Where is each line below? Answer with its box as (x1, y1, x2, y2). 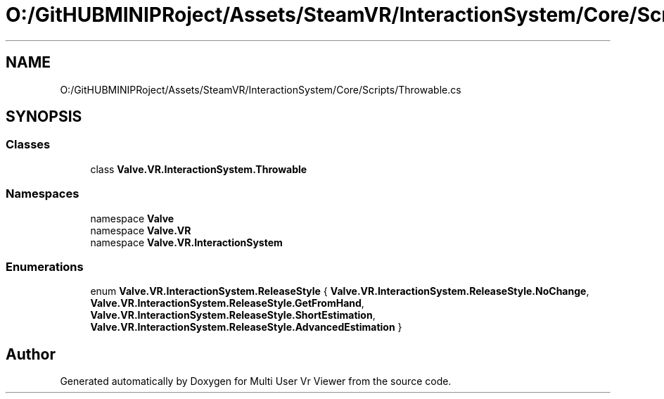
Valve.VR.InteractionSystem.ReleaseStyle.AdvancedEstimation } (90, 321, 402, 334)
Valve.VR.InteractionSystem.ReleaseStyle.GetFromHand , (90, 297, 364, 310)
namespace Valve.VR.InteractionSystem (90, 236, 283, 248)
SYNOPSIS (6, 108, 82, 126)
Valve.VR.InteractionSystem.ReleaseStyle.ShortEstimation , (90, 309, 376, 322)
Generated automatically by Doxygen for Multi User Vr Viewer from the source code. (60, 375, 452, 388)
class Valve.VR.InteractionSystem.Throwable (90, 163, 307, 175)
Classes (6, 137, 51, 152)
